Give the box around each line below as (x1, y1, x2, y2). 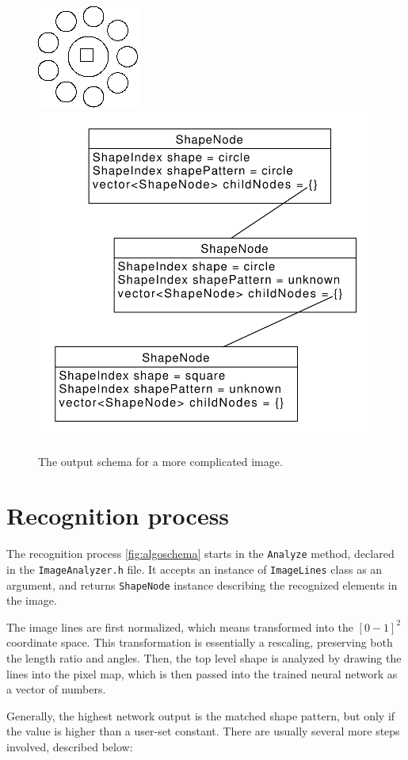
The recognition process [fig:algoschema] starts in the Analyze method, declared (6, 545, 395, 562)
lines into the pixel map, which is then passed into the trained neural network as (6, 665, 398, 682)
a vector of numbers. (6, 681, 106, 697)
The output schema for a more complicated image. (38, 453, 283, 469)
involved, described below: (6, 738, 133, 754)
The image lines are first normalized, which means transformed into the (6, 618, 353, 635)
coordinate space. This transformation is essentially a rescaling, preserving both (6, 634, 393, 651)
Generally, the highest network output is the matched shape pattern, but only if (6, 707, 395, 724)
